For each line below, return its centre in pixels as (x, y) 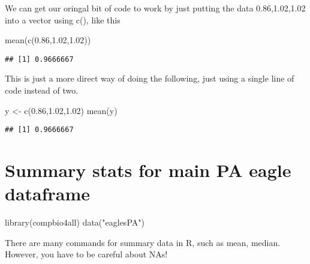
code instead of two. (42, 90)
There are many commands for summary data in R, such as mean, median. (143, 242)
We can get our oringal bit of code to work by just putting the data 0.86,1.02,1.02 (155, 8)
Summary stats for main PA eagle (148, 170)
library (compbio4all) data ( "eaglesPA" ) (75, 222)
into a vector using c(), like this (63, 19)
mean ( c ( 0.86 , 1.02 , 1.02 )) (48, 40)
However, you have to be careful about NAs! (86, 254)
